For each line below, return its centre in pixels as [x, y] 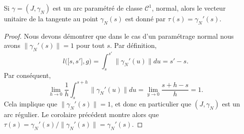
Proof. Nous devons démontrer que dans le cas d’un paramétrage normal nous [119, 36]
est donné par [145, 18]
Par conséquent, [28, 75]
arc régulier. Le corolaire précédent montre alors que [81, 114]
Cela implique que [31, 104]
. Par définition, [133, 45]
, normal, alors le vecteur [189, 8]
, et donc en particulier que [151, 104]
